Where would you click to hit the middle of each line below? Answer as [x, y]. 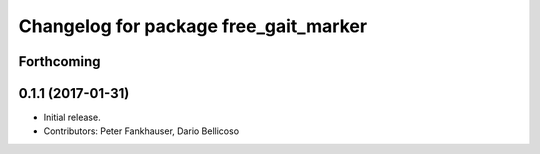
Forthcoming [59, 61]
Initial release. [72, 117]
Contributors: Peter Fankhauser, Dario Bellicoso [141, 131]
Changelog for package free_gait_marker [193, 26]
